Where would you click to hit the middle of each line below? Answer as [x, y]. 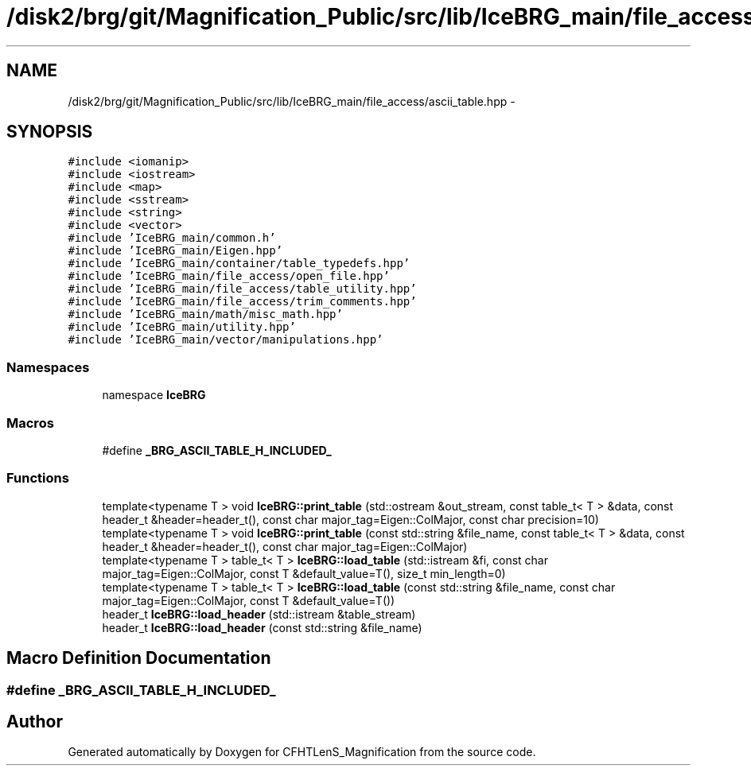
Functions [38, 478]
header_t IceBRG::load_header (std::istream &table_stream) [259, 614]
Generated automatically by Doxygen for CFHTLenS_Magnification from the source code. [302, 752]
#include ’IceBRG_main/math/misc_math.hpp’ [205, 314]
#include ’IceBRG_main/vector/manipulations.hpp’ [226, 340]
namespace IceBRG [154, 395]
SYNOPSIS [50, 132]
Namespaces [48, 367]
